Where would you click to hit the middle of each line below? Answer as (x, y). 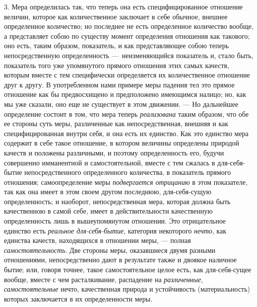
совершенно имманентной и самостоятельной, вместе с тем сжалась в (110, 162)
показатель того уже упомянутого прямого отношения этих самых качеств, (117, 65)
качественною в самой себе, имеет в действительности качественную (108, 211)
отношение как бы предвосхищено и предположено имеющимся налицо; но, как (125, 94)
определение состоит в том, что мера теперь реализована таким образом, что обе (126, 114)
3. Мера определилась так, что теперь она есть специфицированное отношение (124, 6)
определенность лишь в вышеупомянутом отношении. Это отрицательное (115, 221)
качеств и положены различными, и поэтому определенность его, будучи (114, 152)
